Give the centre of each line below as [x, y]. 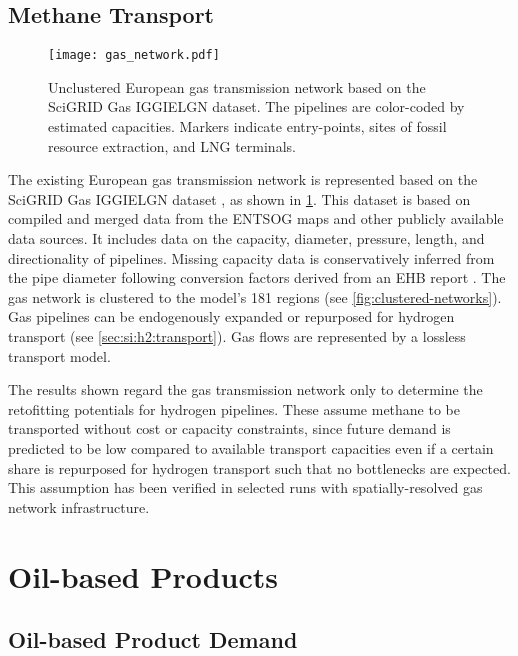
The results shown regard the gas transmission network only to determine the [245, 389]
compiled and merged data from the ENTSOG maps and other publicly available [256, 218]
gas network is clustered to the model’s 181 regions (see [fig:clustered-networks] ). [255, 296]
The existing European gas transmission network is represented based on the [243, 179]
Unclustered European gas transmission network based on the [237, 86]
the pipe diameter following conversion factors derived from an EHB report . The [257, 277]
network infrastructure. [79, 506]
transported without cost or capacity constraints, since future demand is [229, 428]
